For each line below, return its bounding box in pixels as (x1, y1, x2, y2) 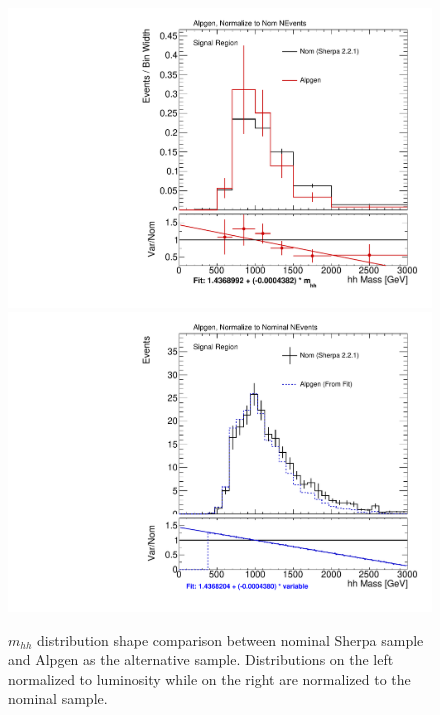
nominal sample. (8, 688, 108, 709)
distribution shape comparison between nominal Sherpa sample (37, 629, 424, 650)
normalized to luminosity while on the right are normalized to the (8, 668, 411, 689)
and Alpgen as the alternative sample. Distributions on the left (8, 649, 394, 670)
